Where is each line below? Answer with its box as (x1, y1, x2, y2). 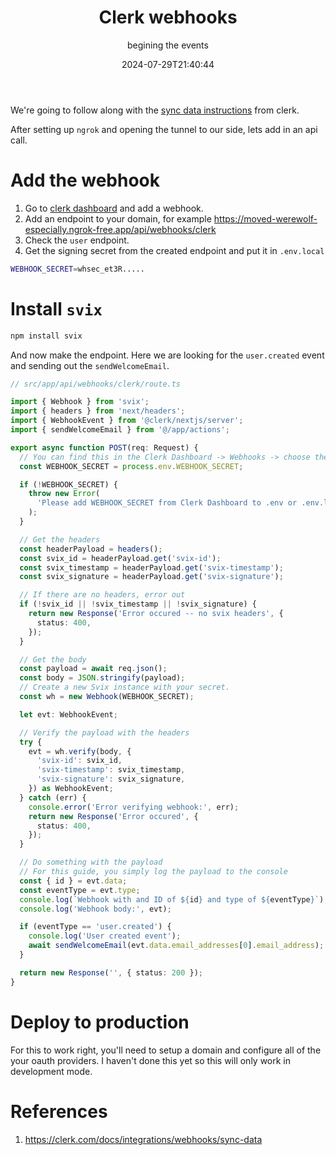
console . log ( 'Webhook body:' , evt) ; (19, 904, 172, 914)
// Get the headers (19, 534, 101, 545)
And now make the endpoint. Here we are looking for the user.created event (10, 349, 325, 361)
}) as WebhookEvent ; (28, 784, 114, 794)
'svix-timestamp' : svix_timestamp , (36, 765, 186, 775)
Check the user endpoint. (24, 234, 130, 246)
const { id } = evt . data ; (19, 876, 128, 886)
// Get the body (19, 654, 87, 665)
